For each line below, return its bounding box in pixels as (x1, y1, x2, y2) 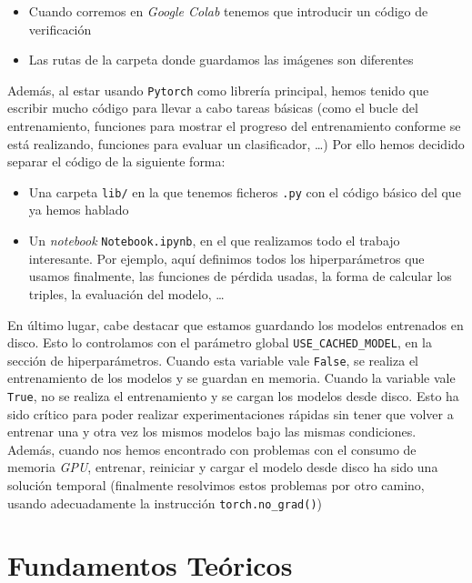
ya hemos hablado (28, 200, 129, 219)
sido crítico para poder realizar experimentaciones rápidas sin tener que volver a (7, 404, 454, 423)
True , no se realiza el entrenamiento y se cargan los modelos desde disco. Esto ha (7, 387, 459, 405)
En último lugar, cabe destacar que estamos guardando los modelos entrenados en (7, 315, 464, 334)
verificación (28, 19, 92, 38)
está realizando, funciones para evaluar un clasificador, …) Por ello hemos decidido (7, 134, 465, 153)
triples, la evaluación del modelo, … (28, 284, 225, 303)
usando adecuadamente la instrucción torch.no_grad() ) (7, 493, 322, 512)
